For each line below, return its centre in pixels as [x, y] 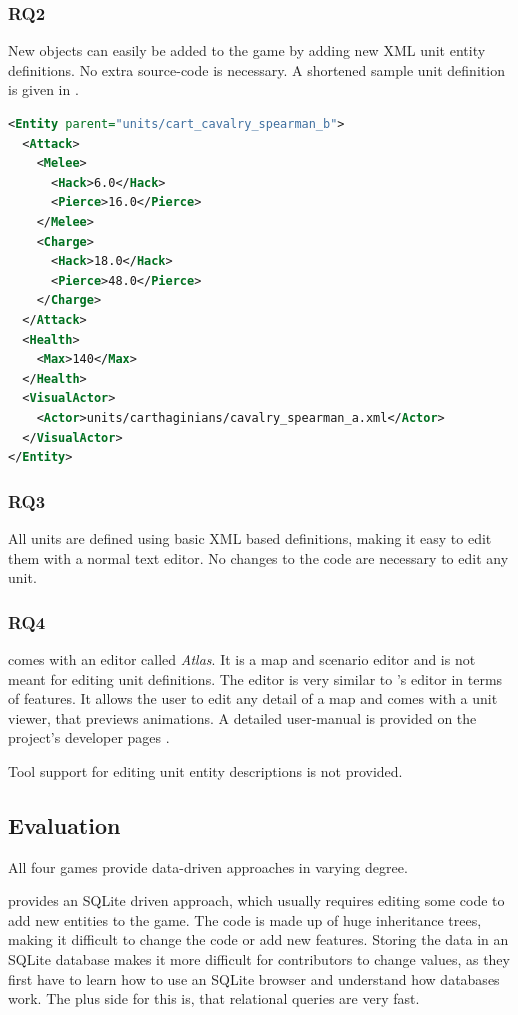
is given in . [43, 89]
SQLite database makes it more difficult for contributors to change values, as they [259, 959]
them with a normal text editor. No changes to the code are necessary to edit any [258, 557]
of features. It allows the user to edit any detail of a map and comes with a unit [253, 698]
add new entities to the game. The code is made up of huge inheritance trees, [245, 919]
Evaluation [64, 824]
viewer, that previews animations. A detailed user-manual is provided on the [242, 717]
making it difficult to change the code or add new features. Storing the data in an [258, 939]
